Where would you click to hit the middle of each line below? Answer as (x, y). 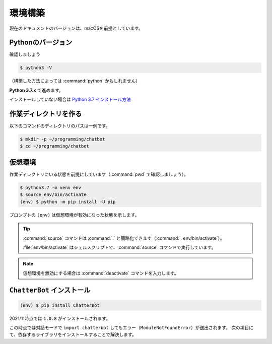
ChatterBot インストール (50, 290)
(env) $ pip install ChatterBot (60, 305)
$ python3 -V (36, 68)
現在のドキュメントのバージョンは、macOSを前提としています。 (76, 28)
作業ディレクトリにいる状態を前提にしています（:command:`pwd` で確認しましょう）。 (99, 174)
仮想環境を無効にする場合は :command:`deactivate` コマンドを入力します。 (101, 273)
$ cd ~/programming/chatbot (54, 146)
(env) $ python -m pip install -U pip (68, 202)
